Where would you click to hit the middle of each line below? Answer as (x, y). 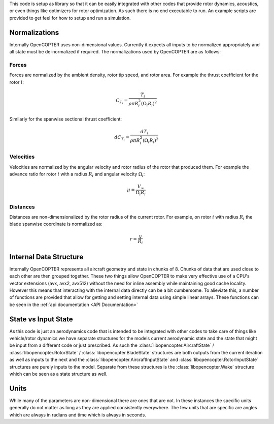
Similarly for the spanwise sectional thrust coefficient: (65, 119)
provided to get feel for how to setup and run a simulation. (70, 18)
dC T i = (122, 139)
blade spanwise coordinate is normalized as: (56, 224)
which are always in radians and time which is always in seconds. (78, 415)
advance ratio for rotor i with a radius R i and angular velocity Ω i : (77, 174)
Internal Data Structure (46, 257)
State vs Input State (41, 319)
